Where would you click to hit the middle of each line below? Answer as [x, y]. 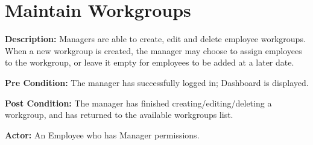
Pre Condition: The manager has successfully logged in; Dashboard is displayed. [157, 82]
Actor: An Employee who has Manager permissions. [102, 134]
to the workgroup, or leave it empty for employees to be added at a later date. [150, 62]
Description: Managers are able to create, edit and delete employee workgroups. [155, 39]
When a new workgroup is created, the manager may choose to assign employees [153, 50]
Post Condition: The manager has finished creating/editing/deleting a [138, 103]
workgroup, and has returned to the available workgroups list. [119, 115]
